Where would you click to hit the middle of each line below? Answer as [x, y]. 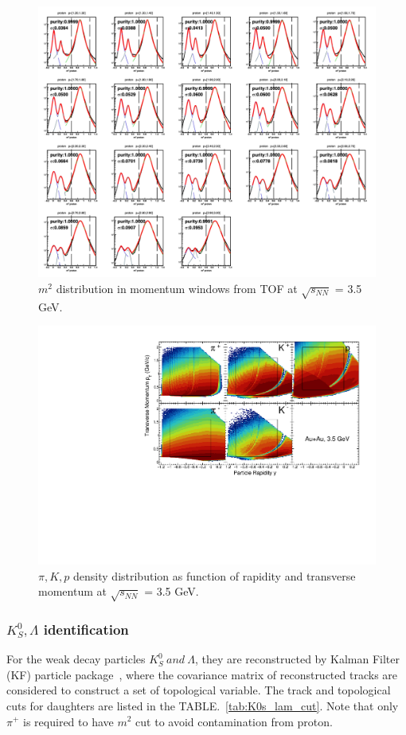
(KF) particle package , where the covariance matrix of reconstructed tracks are [202, 674]
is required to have [68, 721]
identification [86, 629]
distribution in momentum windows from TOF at [177, 288]
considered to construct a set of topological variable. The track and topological [199, 690]
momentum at [72, 591]
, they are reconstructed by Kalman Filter [297, 659]
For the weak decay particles [76, 659]
